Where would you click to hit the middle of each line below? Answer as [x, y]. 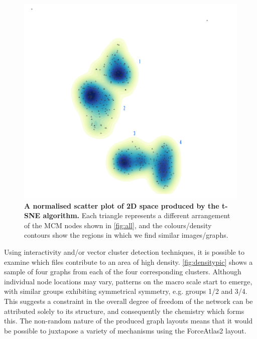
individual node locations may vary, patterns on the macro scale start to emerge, [128, 281]
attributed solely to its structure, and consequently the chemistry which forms [124, 311]
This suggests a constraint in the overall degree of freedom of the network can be [128, 301]
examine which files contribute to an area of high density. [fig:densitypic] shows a [128, 262]
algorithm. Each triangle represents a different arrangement [137, 215]
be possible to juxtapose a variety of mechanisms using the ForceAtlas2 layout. [125, 330]
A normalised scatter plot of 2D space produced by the [122, 205]
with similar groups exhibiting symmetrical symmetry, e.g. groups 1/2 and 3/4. [126, 291]
